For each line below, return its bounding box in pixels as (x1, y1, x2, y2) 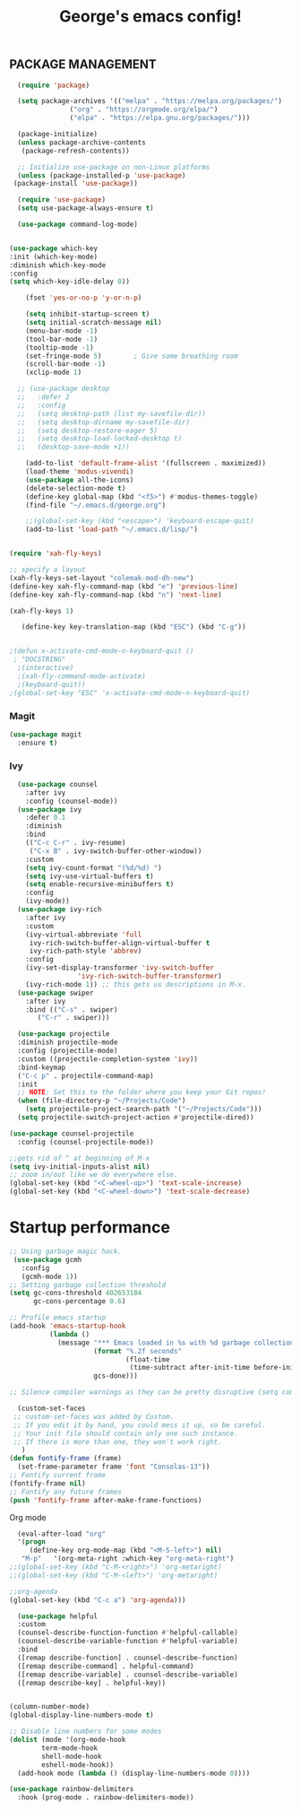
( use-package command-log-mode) (17, 220, 139, 230)
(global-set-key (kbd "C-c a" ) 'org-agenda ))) (9, 1595, 186, 1605)
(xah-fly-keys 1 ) (9, 606, 74, 615)
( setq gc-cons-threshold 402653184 (9, 1289, 142, 1298)
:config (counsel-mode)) (25, 797, 118, 805)
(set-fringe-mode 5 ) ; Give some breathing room (25, 352, 239, 361)
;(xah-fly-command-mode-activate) (17, 671, 146, 681)
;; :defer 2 (17, 393, 70, 402)
